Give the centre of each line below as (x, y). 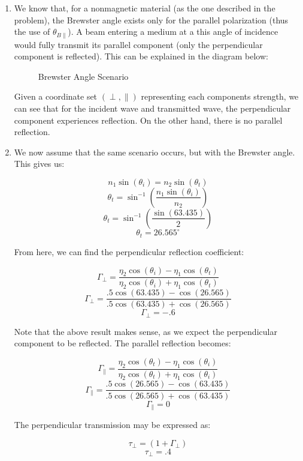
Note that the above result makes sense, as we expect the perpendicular (146, 331)
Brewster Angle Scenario (83, 76)
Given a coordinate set (56, 96)
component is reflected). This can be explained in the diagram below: (141, 56)
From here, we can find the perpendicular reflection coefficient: (129, 251)
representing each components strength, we (220, 96)
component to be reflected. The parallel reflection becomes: (122, 343)
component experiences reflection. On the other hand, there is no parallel (148, 120)
